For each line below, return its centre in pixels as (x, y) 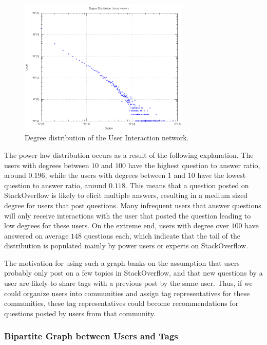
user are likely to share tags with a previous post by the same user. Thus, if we (128, 283)
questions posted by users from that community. (80, 313)
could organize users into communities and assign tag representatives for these (127, 293)
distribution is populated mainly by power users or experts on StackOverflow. (126, 246)
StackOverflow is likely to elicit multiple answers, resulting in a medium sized (126, 195)
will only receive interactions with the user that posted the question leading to (128, 215)
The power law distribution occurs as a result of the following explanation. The (129, 155)
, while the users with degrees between (105, 175)
